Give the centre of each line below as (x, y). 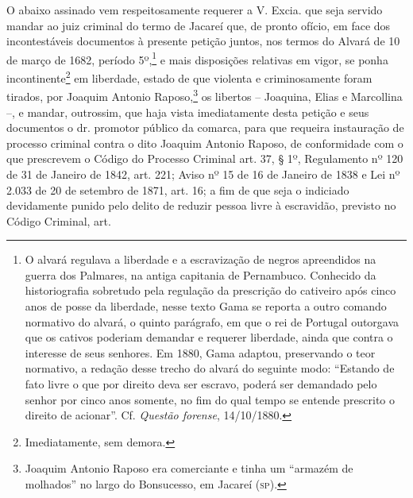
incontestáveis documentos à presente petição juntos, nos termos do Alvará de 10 (203, 41)
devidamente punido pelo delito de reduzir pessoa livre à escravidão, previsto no (201, 205)
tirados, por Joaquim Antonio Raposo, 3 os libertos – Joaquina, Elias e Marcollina (205, 95)
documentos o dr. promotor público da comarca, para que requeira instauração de (205, 127)
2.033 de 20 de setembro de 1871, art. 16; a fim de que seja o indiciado (178, 189)
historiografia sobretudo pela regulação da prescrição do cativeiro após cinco (210, 290)
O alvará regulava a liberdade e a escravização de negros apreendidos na (201, 259)
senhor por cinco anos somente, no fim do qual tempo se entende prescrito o (210, 399)
